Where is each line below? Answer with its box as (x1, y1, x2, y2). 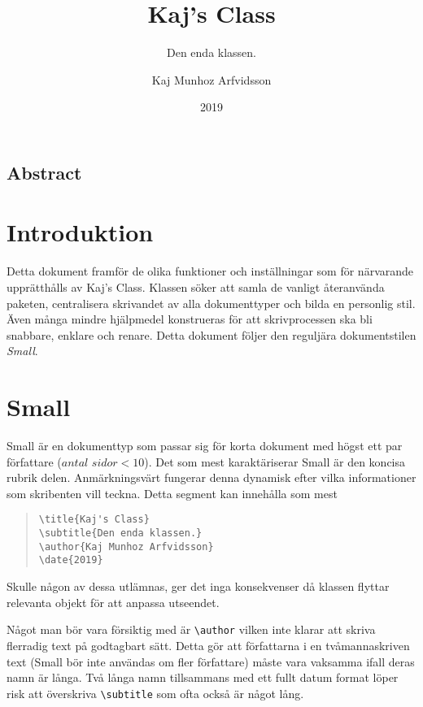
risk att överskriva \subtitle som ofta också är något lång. (7, 684, 304, 701)
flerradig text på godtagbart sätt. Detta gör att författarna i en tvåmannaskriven (7, 636, 410, 653)
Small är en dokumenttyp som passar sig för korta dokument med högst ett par (7, 437, 403, 454)
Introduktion (7, 215, 154, 249)
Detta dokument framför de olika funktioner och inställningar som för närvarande (7, 262, 414, 280)
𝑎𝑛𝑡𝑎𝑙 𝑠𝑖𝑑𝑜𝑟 (61, 457, 118, 469)
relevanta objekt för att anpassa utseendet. (7, 593, 220, 610)
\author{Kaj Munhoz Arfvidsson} (38, 540, 214, 553)
